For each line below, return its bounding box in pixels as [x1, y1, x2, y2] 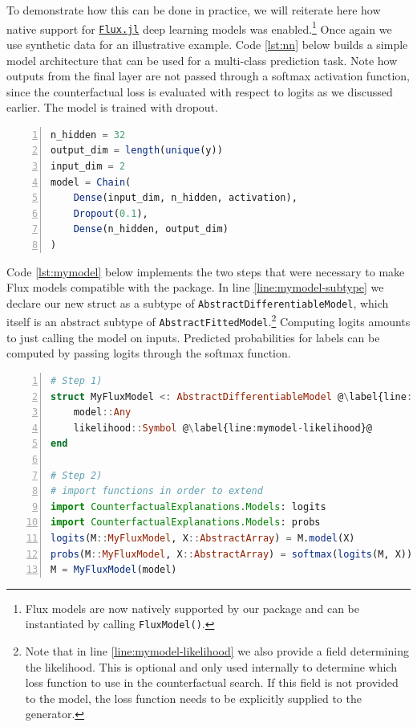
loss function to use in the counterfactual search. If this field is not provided [25, 674, 399, 691]
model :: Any [73, 406, 132, 419]
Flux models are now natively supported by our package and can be [25, 599, 360, 616]
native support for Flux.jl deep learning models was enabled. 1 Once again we [6, 18, 392, 37]
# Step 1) [51, 374, 103, 386]
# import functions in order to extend [51, 485, 263, 497]
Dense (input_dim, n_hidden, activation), [73, 192, 298, 204]
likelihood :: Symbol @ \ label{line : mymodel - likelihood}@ [73, 422, 372, 434]
